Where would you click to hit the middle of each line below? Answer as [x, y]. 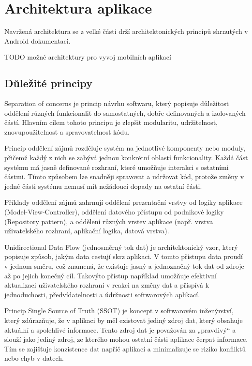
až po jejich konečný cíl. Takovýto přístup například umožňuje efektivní [111, 275]
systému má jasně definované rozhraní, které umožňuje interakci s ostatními [117, 167]
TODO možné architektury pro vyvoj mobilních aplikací [88, 57]
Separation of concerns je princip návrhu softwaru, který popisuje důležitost [117, 103]
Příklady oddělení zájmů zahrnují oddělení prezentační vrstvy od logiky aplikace [124, 202]
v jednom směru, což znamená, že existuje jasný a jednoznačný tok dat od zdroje [124, 266]
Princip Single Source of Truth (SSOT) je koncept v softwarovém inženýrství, [119, 311]
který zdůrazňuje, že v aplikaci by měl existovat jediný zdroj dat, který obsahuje [124, 320]
